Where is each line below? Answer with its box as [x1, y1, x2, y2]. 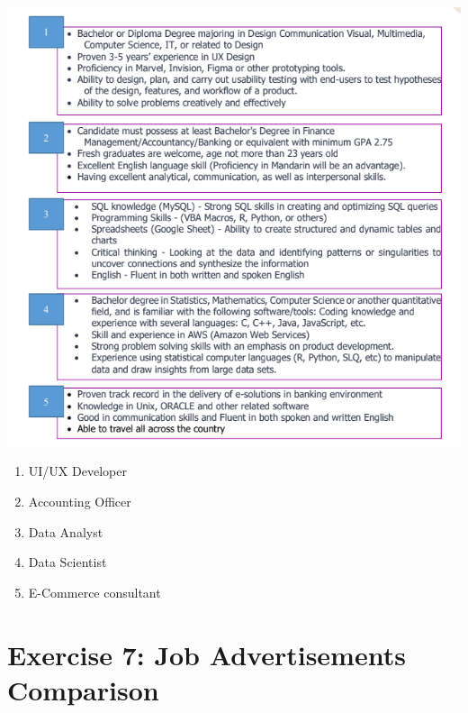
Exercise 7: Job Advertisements [7, 635, 406, 672]
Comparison [7, 671, 159, 708]
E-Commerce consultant [28, 582, 161, 601]
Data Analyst [28, 522, 103, 541]
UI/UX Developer [28, 462, 127, 480]
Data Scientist [28, 553, 107, 571]
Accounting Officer [28, 491, 131, 510]
